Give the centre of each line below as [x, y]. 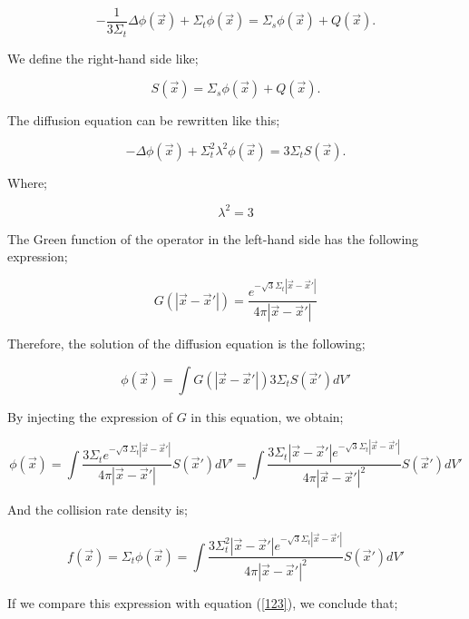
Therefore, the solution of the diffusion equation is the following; [186, 344]
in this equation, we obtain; [267, 416]
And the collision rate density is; [98, 510]
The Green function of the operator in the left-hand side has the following [213, 238]
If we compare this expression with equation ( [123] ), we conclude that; [203, 602]
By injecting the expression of [90, 416]
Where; [27, 182]
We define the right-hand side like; [103, 58]
